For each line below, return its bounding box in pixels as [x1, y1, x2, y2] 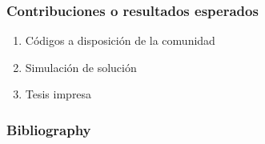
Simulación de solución [25, 58, 137, 75]
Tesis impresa [25, 86, 92, 102]
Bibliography [6, 119, 91, 139]
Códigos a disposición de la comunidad [25, 32, 215, 49]
